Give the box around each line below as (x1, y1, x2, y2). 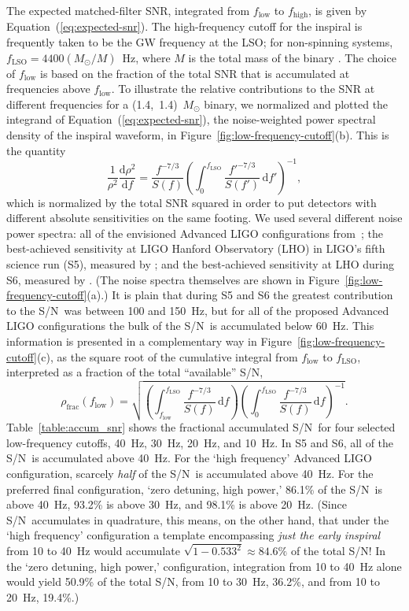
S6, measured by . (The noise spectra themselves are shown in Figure (6, 271, 340, 287)
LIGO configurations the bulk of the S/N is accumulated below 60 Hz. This (6, 317, 374, 334)
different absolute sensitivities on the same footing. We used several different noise (6, 209, 403, 226)
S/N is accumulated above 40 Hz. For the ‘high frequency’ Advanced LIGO (6, 450, 372, 466)
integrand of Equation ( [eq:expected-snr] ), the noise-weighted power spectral (6, 111, 376, 128)
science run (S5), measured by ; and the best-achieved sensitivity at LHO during (6, 256, 395, 272)
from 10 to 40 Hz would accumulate (6, 542, 180, 559)
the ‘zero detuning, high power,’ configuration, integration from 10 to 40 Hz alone (6, 557, 402, 574)
